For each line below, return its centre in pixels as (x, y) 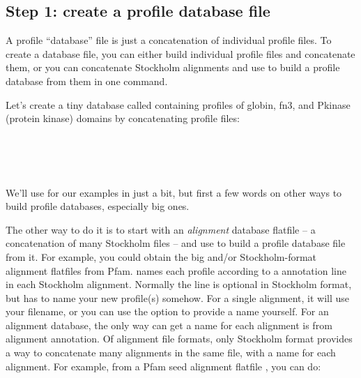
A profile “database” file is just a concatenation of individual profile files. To (169, 40)
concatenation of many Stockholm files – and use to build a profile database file (176, 243)
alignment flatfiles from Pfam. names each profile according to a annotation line (176, 270)
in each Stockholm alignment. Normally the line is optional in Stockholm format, (179, 284)
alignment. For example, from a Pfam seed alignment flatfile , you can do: (163, 366)
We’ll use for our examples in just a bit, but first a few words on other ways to (174, 192)
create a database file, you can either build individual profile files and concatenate (180, 53)
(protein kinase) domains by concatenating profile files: (123, 118)
